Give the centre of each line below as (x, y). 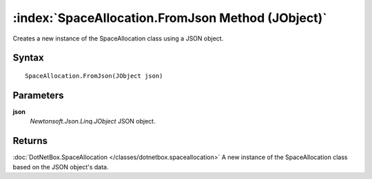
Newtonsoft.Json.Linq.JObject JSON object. (93, 121)
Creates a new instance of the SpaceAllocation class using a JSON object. (118, 38)
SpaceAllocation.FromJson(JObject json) (94, 76)
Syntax (28, 58)
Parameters (38, 95)
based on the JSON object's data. (61, 167)
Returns (30, 141)
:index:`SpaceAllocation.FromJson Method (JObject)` (170, 18)
